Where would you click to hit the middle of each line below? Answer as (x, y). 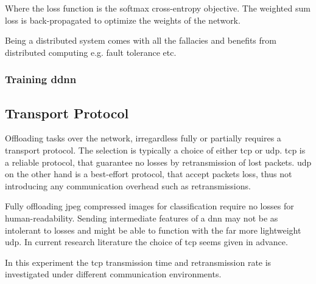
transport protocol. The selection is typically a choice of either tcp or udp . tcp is (155, 150)
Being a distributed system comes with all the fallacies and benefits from (141, 40)
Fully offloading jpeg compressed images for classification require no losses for (149, 206)
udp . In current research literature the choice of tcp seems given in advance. (146, 242)
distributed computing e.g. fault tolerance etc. (91, 52)
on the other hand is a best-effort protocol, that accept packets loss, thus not (149, 174)
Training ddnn (41, 79)
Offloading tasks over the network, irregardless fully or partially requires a (143, 138)
